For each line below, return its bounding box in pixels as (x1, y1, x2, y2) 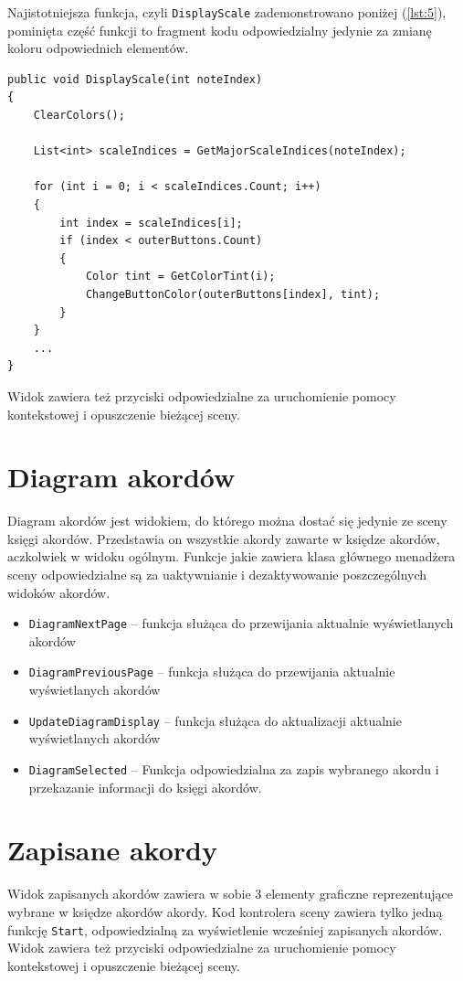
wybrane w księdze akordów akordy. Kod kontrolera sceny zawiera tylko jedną (7, 901, 443, 921)
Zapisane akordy (7, 831, 217, 869)
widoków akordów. (7, 582, 110, 602)
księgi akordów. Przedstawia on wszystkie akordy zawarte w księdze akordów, (7, 528, 440, 548)
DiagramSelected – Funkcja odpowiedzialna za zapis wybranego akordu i (28, 759, 439, 778)
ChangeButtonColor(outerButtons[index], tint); (85, 287, 381, 301)
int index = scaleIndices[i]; (59, 216, 243, 229)
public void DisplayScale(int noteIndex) (7, 72, 263, 86)
